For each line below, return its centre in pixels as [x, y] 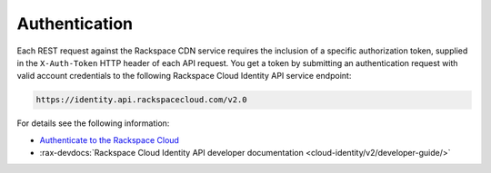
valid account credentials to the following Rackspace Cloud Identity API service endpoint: [184, 76]
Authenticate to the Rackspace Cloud [109, 139]
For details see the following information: [93, 123]
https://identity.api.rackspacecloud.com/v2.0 [141, 100]
